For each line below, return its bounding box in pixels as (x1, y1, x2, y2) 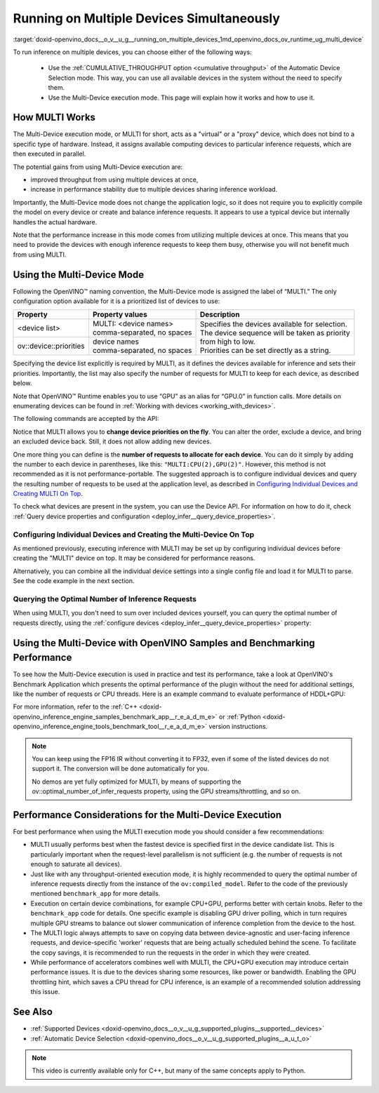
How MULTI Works (13, 112, 96, 123)
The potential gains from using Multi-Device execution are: (13, 162, 183, 171)
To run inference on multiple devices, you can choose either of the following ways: (13, 48, 252, 56)
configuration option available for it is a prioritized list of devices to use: (13, 297, 220, 305)
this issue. (30, 988, 60, 996)
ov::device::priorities (17, 341, 85, 351)
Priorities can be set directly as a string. (199, 345, 331, 355)
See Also (13, 1006, 53, 1018)
